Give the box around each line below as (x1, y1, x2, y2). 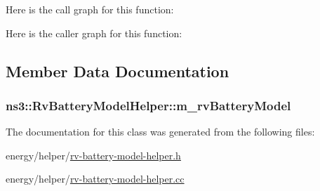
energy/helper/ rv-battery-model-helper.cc (6, 171, 185, 186)
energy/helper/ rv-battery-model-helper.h (6, 147, 181, 162)
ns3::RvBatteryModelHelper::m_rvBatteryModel (6, 96, 291, 114)
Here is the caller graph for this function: (6, 25, 182, 40)
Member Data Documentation (6, 60, 229, 81)
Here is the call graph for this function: (6, 2, 174, 16)
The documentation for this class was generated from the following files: (6, 124, 315, 139)
